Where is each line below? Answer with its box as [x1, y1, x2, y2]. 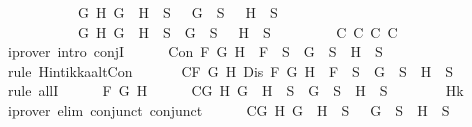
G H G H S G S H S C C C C [77, 21, 398, 42]
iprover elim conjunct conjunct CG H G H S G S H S [7, 99, 450, 120]
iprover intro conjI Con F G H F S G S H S [7, 41, 383, 62]
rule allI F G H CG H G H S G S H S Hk [7, 80, 464, 101]
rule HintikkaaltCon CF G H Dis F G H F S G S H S [7, 60, 453, 81]
